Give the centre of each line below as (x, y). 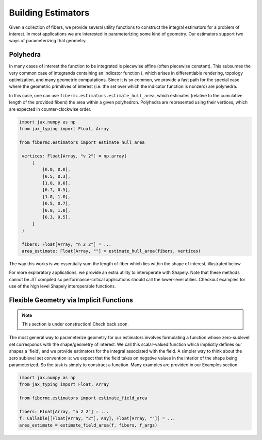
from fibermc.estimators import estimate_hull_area (82, 142)
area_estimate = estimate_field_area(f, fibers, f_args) (88, 425)
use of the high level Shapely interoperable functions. (62, 286)
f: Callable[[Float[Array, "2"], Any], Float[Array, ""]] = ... (97, 418)
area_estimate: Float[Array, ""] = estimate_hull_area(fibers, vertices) (112, 251)
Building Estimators (49, 13)
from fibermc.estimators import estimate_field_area (83, 398)
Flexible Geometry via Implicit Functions (71, 300)
